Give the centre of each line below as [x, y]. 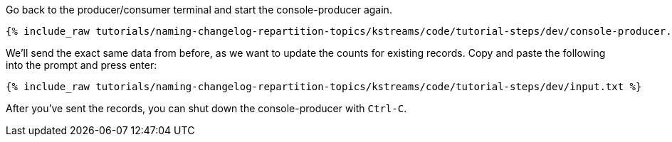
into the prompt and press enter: [82, 65]
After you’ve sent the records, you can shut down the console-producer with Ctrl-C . [206, 108]
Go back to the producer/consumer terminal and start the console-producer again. [199, 10]
